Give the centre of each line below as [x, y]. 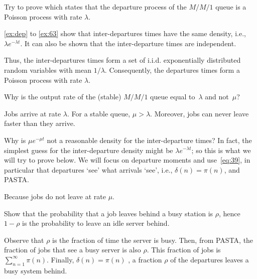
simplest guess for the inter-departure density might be [89, 150]
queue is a [231, 7]
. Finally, [60, 259]
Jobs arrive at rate [33, 113]
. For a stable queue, [99, 113]
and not [217, 97]
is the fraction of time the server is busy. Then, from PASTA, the [153, 240]
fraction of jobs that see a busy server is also [73, 250]
